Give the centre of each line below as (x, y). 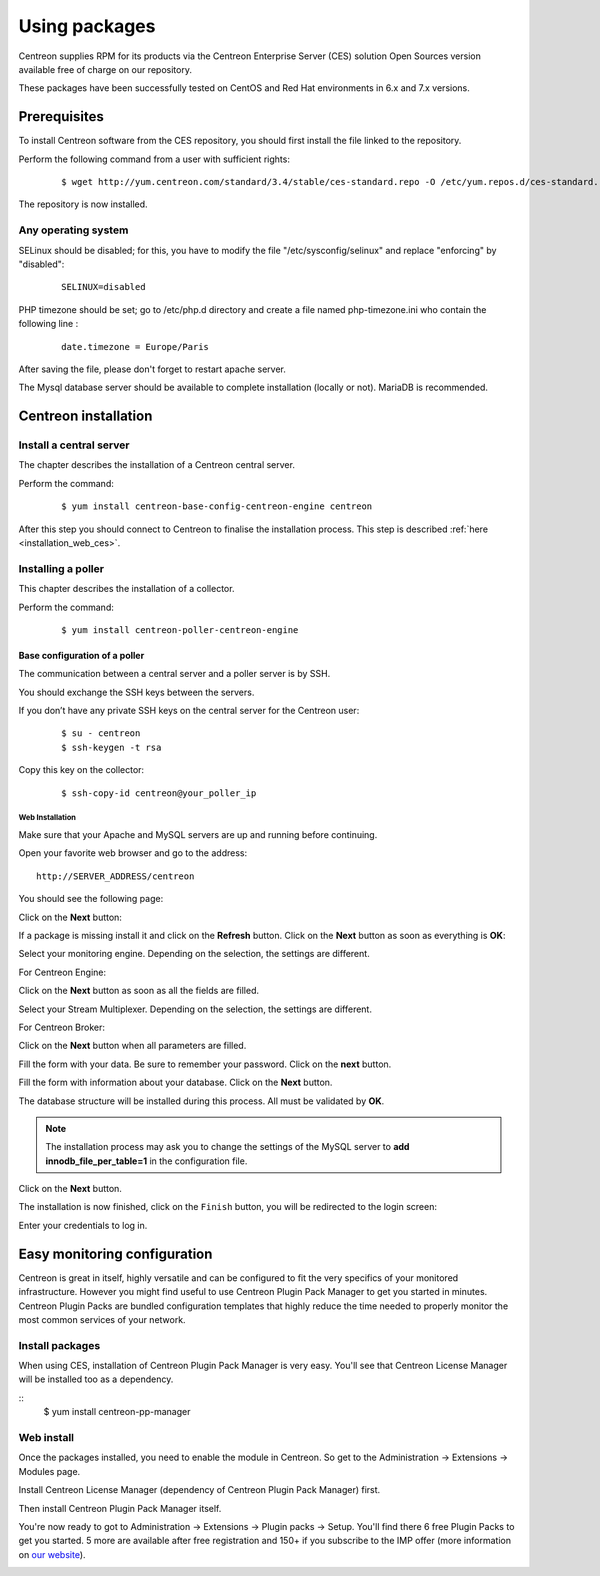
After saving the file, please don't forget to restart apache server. (152, 369)
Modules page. (49, 1471)
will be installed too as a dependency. (96, 1379)
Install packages (59, 1345)
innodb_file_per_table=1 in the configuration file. (146, 1161)
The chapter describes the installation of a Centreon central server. (156, 465)
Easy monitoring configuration (115, 1253)
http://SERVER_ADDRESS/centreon (115, 876)
